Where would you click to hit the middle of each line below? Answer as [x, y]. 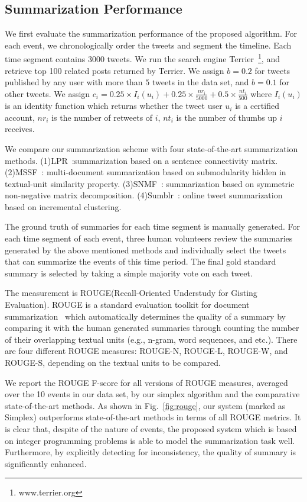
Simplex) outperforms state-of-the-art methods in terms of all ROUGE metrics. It [153, 417]
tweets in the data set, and [200, 82]
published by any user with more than [74, 82]
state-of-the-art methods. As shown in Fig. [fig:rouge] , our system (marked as [145, 405]
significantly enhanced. [46, 463]
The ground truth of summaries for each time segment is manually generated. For [153, 226]
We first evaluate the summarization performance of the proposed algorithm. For [151, 33]
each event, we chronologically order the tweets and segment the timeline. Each [148, 45]
